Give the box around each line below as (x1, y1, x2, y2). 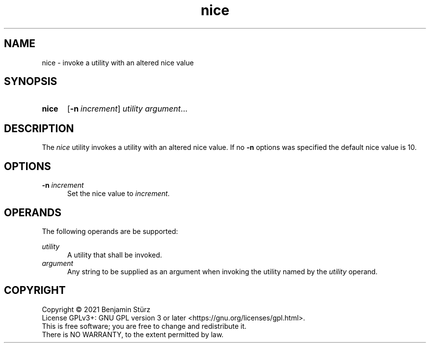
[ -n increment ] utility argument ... (67, 104, 188, 114)
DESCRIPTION (4, 122, 74, 135)
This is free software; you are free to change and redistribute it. (42, 321, 247, 330)
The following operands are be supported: (42, 227, 178, 235)
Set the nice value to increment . (67, 189, 170, 198)
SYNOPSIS (4, 75, 57, 88)
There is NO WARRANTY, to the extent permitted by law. (42, 330, 224, 339)
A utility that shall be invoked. (67, 250, 162, 259)
